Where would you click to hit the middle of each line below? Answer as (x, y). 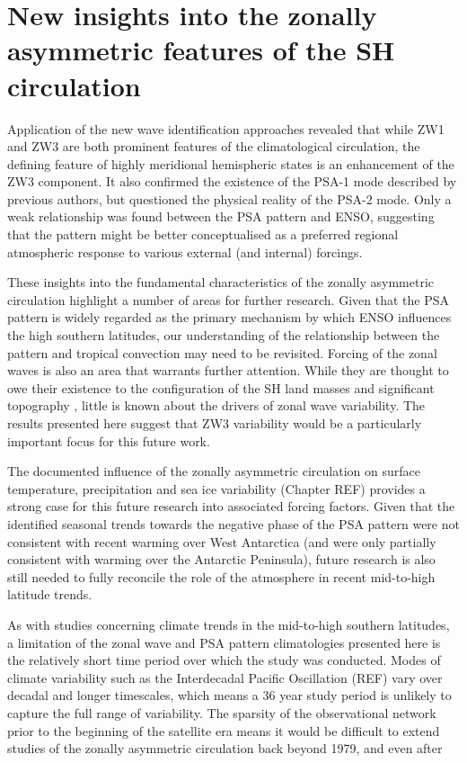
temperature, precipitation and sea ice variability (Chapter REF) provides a (216, 488)
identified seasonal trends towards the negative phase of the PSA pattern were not (233, 523)
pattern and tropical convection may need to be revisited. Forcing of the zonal (222, 352)
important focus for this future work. (109, 440)
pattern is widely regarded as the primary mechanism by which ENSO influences (229, 317)
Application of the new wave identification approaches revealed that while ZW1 (226, 128)
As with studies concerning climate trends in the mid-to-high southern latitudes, (229, 624)
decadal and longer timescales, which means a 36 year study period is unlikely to (229, 695)
